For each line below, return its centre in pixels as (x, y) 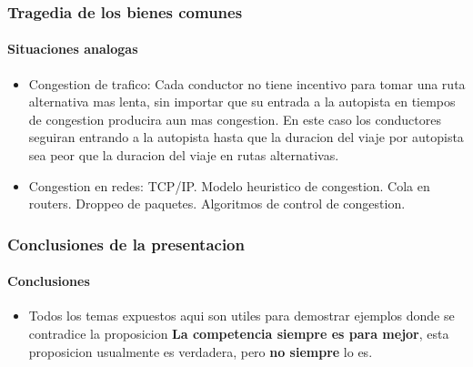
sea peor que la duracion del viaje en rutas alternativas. (184, 155)
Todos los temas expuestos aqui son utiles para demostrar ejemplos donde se (242, 316)
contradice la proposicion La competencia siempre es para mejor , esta (239, 334)
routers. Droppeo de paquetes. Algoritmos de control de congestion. (217, 204)
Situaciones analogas (73, 49)
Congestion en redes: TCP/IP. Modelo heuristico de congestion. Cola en (229, 185)
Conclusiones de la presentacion (126, 244)
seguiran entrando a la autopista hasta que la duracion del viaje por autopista (246, 137)
